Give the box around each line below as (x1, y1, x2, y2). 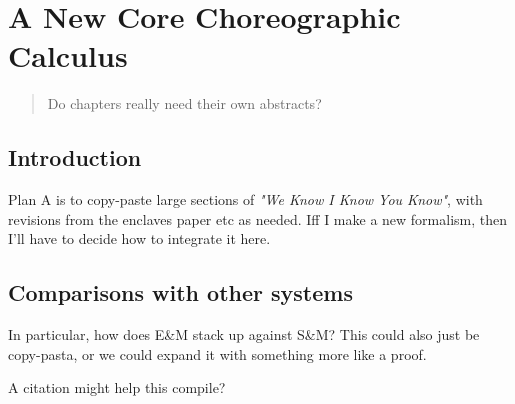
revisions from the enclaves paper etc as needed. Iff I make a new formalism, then (8, 208, 508, 229)
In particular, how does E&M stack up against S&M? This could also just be (8, 324, 480, 345)
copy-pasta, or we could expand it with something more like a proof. (8, 343, 427, 364)
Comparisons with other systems (8, 277, 353, 308)
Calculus (8, 35, 128, 76)
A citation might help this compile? (8, 377, 226, 398)
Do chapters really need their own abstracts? (47, 93, 322, 114)
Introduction (8, 142, 142, 173)
